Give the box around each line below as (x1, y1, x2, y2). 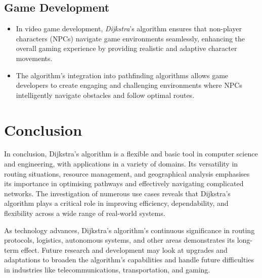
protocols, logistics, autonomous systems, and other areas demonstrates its (4, 235, 235, 245)
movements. (16, 52, 53, 63)
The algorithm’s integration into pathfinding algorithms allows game (16, 70, 229, 80)
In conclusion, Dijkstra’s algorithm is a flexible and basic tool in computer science (4, 148, 258, 159)
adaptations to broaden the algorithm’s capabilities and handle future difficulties (4, 254, 254, 265)
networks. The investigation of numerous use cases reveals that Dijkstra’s (4, 188, 231, 198)
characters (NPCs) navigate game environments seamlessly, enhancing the (16, 33, 245, 43)
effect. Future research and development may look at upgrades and (21, 244, 228, 255)
